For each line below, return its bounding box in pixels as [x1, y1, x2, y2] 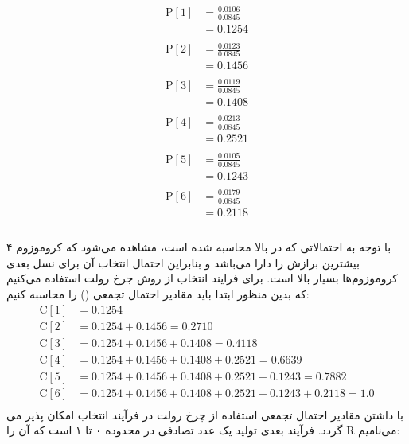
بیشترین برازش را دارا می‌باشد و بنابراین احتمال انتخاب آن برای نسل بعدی [6, 254, 360, 271]
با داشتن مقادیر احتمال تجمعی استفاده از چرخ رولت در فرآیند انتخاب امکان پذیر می [6, 406, 403, 423]
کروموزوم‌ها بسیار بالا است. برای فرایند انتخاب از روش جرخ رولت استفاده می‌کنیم [6, 270, 399, 286]
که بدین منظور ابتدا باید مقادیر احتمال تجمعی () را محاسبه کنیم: [6, 285, 310, 302]
